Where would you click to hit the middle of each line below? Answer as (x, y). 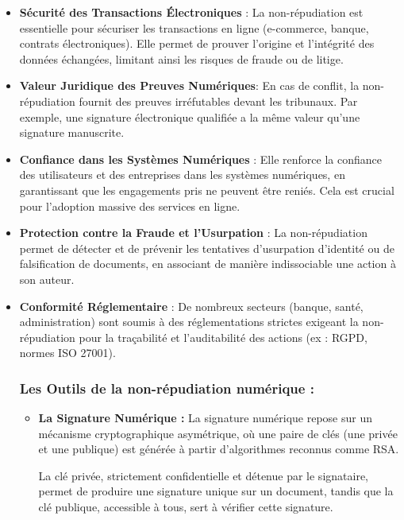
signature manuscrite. (72, 132)
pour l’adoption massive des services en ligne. (130, 206)
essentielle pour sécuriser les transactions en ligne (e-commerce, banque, (194, 27)
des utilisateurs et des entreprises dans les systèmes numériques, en (182, 175)
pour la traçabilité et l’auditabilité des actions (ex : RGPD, (223, 337)
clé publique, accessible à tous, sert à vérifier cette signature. (186, 507)
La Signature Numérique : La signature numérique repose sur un (206, 418)
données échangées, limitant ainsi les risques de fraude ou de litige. (181, 58)
